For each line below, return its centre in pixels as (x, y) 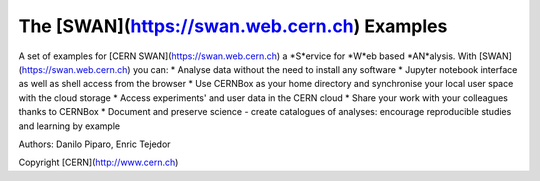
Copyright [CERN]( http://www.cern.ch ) (98, 162)
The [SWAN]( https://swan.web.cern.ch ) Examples (233, 26)
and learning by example (69, 126)
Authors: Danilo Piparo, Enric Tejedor (94, 144)
